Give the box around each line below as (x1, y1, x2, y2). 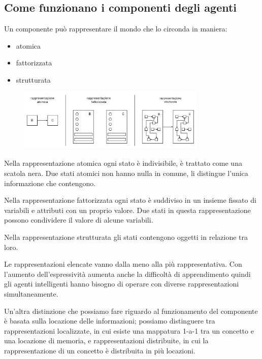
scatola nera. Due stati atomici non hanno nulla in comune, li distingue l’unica (4, 168, 248, 178)
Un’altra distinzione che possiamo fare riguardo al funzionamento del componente (4, 305, 258, 316)
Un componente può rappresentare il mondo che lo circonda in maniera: (4, 23, 227, 34)
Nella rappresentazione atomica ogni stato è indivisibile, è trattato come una (4, 158, 242, 168)
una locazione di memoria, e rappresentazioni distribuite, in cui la (4, 335, 209, 346)
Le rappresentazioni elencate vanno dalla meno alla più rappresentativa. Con (4, 259, 242, 269)
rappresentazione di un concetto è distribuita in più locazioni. (4, 345, 195, 355)
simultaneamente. (4, 288, 58, 299)
